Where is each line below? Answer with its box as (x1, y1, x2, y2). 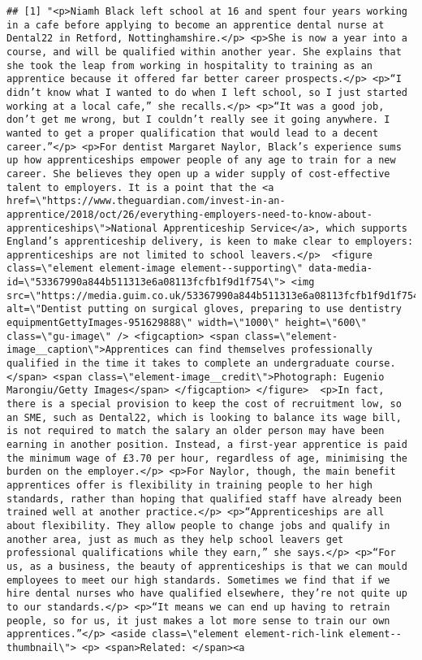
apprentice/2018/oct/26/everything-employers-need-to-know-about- (6, 208, 373, 220)
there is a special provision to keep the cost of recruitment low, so (6, 398, 402, 410)
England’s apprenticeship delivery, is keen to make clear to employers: (6, 236, 414, 248)
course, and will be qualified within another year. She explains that (6, 46, 402, 58)
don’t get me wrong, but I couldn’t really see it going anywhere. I (6, 114, 390, 126)
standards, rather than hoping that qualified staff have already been (6, 493, 402, 505)
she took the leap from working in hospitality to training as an (6, 59, 373, 72)
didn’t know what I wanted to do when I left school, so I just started (6, 86, 407, 98)
